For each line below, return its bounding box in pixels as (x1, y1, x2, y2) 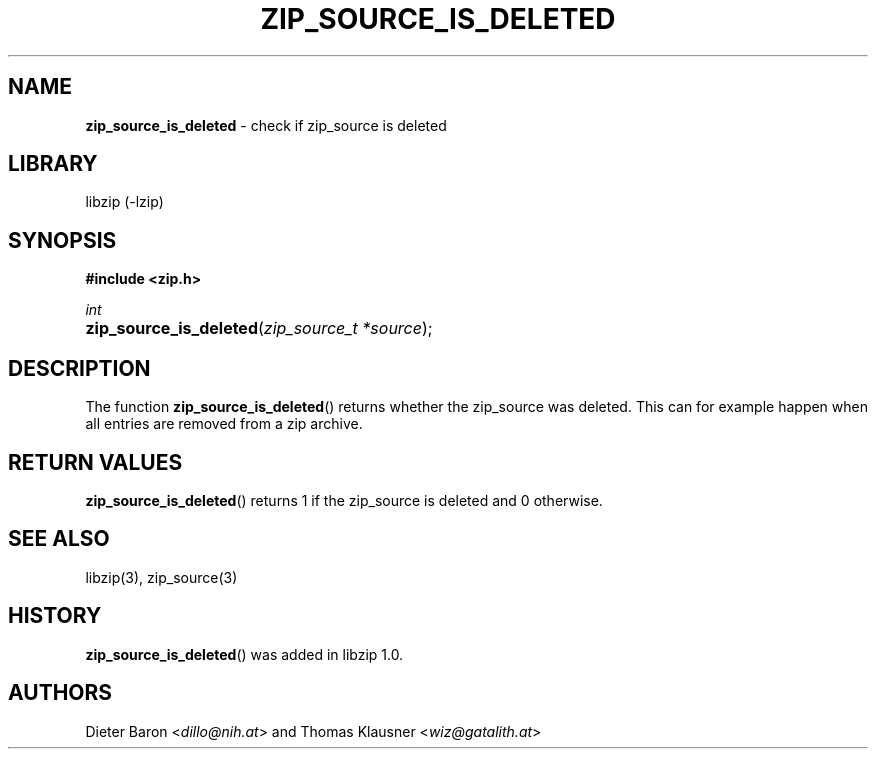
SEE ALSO (8, 526, 110, 552)
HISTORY (8, 603, 102, 629)
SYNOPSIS (8, 227, 117, 253)
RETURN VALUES (8, 449, 183, 475)
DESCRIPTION (8, 355, 151, 381)
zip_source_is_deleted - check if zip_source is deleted (85, 116, 447, 134)
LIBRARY (8, 151, 98, 177)
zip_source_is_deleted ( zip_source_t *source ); (85, 318, 433, 339)
